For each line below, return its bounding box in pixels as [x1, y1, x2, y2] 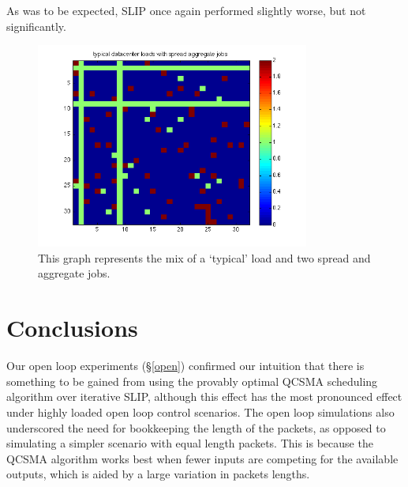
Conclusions [6, 311, 138, 344]
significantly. [6, 17, 66, 34]
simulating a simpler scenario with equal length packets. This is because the [6, 435, 373, 451]
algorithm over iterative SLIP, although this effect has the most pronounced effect [6, 388, 402, 405]
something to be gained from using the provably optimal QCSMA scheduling [6, 372, 378, 389]
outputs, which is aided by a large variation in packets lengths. [6, 466, 310, 482]
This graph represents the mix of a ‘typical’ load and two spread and [38, 249, 371, 266]
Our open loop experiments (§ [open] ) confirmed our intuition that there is [6, 357, 365, 374]
